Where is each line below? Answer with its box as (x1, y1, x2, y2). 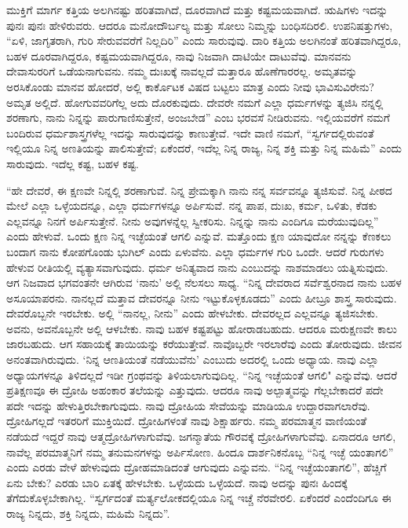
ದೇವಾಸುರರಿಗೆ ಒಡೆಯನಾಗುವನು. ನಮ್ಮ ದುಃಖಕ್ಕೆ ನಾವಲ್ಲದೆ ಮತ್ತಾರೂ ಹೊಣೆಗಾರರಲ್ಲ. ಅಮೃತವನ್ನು (6, 63, 358, 79)
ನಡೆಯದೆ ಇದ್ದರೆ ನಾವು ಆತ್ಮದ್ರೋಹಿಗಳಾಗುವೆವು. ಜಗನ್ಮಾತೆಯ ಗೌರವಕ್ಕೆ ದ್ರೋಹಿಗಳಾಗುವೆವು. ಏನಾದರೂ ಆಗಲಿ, (6, 428, 396, 445)
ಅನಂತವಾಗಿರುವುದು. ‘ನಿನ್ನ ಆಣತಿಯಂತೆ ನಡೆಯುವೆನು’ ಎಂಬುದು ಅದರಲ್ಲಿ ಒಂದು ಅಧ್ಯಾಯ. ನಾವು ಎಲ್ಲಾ (6, 351, 379, 368)
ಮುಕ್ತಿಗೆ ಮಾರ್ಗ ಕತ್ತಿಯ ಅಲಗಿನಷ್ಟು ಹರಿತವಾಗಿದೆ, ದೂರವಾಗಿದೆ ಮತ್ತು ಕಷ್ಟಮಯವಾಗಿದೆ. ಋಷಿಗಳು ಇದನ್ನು (6, 2, 388, 17)
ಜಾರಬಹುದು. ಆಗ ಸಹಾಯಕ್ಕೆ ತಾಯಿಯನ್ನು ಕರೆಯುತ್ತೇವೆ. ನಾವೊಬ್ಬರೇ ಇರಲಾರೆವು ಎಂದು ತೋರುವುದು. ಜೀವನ (6, 335, 402, 352)
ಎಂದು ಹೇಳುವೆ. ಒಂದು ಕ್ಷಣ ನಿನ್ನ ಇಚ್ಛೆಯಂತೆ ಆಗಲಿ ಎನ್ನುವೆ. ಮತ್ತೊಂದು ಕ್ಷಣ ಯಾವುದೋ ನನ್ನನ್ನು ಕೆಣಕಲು (6, 228, 392, 244)
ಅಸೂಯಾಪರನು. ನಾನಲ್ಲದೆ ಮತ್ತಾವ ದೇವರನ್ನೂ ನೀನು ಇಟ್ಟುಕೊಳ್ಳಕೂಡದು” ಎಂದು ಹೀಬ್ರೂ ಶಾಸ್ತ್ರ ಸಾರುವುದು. (6, 289, 397, 306)
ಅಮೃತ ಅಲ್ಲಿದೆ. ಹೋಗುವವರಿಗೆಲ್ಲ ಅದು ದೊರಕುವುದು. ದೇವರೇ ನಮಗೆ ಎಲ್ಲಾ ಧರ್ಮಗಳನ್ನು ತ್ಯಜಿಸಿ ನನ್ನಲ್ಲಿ (6, 93, 384, 110)
